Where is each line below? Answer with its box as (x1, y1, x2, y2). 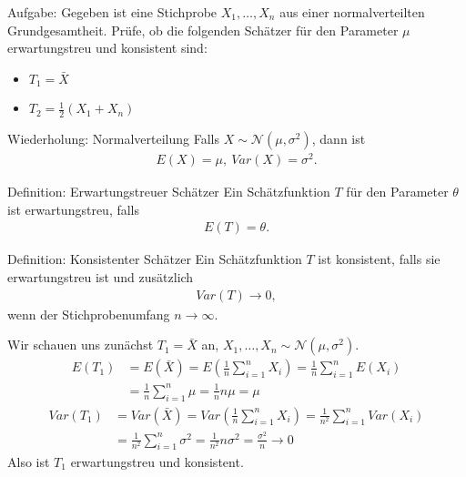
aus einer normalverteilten (279, 3, 425, 21)
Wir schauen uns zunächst (7, 335, 154, 354)
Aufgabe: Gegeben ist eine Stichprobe (7, 3, 218, 21)
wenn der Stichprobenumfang (7, 304, 170, 323)
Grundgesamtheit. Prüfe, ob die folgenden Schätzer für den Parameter (7, 20, 399, 39)
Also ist (7, 452, 50, 471)
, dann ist (311, 129, 366, 148)
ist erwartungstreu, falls (7, 199, 140, 218)
